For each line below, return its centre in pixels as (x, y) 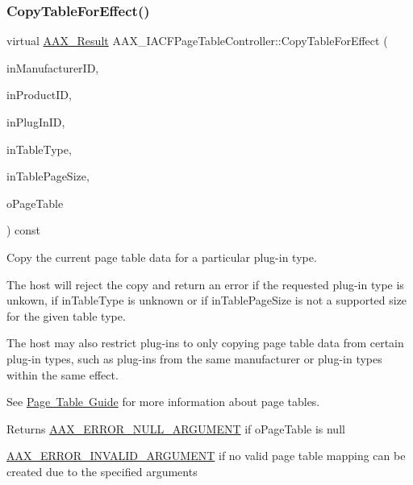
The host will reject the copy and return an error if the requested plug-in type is (205, 284)
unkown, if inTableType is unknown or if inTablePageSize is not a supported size (207, 300)
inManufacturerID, (53, 67)
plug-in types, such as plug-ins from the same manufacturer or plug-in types (194, 358)
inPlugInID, (36, 122)
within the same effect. (63, 374)
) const (24, 230)
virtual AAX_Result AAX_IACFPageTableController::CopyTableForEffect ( (197, 41)
